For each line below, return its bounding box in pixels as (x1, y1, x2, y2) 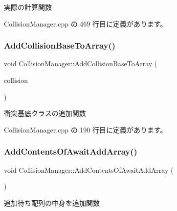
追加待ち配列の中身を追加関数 (4, 197, 100, 208)
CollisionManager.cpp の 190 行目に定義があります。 (4, 124, 167, 134)
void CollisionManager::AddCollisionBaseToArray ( (4, 58, 157, 69)
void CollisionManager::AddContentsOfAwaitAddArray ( (4, 164, 174, 175)
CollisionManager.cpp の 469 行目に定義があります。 (4, 18, 167, 28)
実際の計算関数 (4, 2, 52, 12)
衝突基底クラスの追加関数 (4, 108, 86, 118)
